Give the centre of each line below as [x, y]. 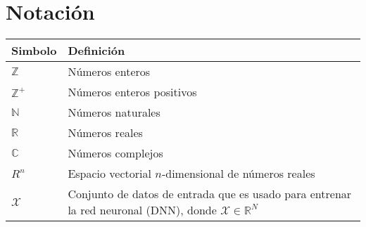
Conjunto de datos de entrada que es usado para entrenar [210, 194]
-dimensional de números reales [238, 174]
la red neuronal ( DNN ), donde [142, 210]
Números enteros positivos [132, 92]
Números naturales [114, 112]
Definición [96, 51]
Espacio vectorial [109, 174]
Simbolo [34, 51]
